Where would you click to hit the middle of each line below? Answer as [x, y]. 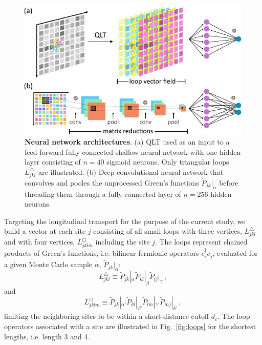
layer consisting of [53, 162]
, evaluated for [235, 252]
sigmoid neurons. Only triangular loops [168, 162]
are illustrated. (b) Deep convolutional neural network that [131, 171]
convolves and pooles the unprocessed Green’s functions [112, 182]
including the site [123, 242]
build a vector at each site [45, 231]
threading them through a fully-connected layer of [103, 194]
